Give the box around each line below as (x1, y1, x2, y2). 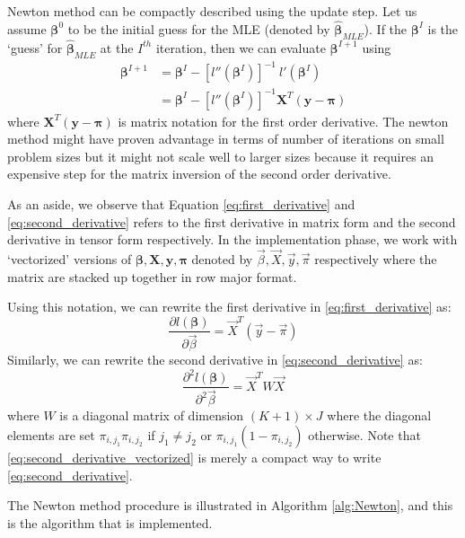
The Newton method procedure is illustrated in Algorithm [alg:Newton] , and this (7, 496, 453, 515)
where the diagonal (327, 406, 432, 425)
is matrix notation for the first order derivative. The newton (118, 111, 449, 130)
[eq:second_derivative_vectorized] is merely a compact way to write (7, 448, 382, 467)
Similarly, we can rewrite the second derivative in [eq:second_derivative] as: (7, 350, 423, 369)
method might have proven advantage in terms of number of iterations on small (7, 129, 444, 148)
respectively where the (314, 250, 437, 269)
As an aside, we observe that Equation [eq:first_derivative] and (7, 195, 355, 214)
